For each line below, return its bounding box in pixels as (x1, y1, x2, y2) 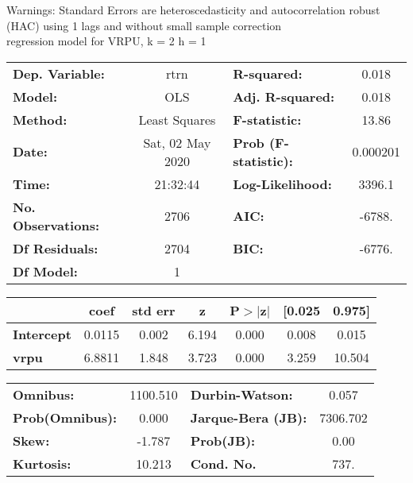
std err (132, 300, 176, 319)
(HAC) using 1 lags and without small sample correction (6, 17, 282, 33)
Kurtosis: (13, 454, 71, 473)
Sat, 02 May (143, 133, 211, 152)
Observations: (13, 215, 100, 234)
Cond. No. (190, 454, 257, 473)
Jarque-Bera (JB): (190, 408, 307, 427)
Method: (13, 110, 68, 129)
